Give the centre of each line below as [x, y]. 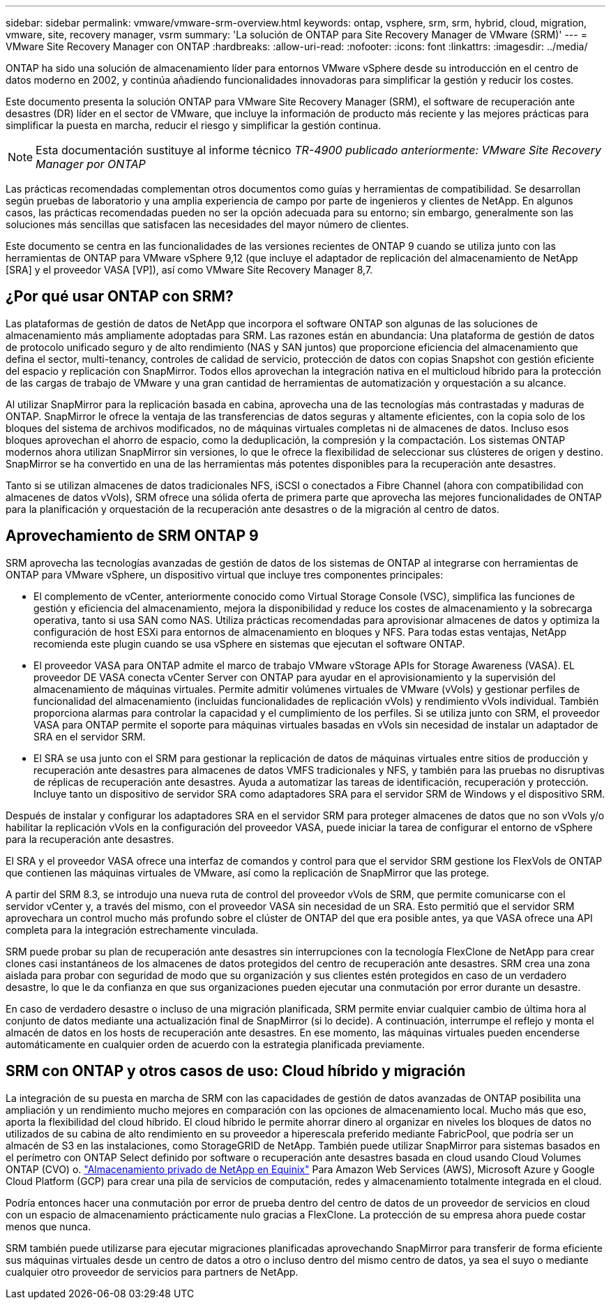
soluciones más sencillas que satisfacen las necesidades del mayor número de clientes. [208, 224]
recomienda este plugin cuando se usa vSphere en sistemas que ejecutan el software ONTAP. [249, 643]
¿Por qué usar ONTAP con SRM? [120, 297]
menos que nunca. [48, 1226]
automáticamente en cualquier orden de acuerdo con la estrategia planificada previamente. [215, 1044]
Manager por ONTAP [91, 164]
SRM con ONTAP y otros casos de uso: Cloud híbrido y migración [236, 1071]
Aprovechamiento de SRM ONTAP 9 [132, 536]
